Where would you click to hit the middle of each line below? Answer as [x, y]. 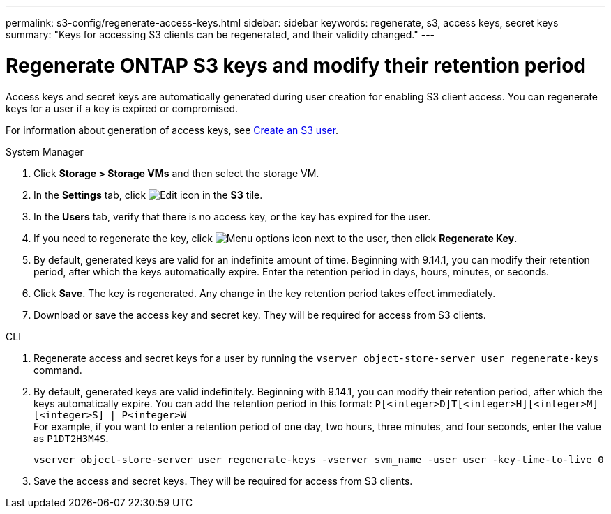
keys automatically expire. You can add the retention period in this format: [203, 403]
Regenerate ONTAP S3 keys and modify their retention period [296, 65]
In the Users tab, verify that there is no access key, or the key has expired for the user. [232, 216]
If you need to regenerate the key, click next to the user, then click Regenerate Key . [276, 238]
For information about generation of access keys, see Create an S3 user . [172, 130]
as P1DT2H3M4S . [71, 438]
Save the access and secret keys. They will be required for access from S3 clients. [223, 481]
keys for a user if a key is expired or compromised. [122, 108]
